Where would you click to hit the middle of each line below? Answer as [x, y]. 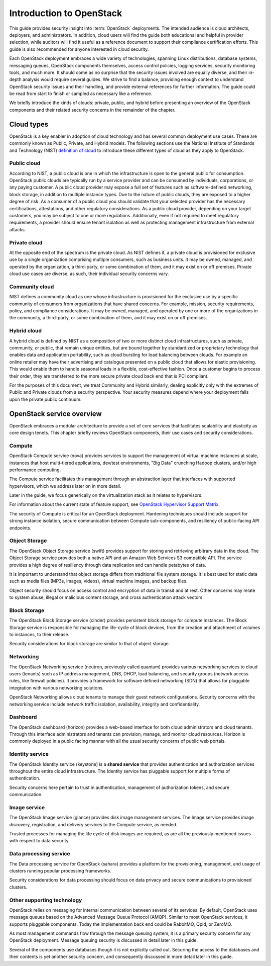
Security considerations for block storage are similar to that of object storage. [90, 644]
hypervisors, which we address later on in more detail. [65, 486]
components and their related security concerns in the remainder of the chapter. [92, 110]
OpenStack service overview [55, 414]
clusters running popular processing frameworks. [60, 871]
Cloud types [29, 124]
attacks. [18, 229]
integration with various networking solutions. [56, 688]
